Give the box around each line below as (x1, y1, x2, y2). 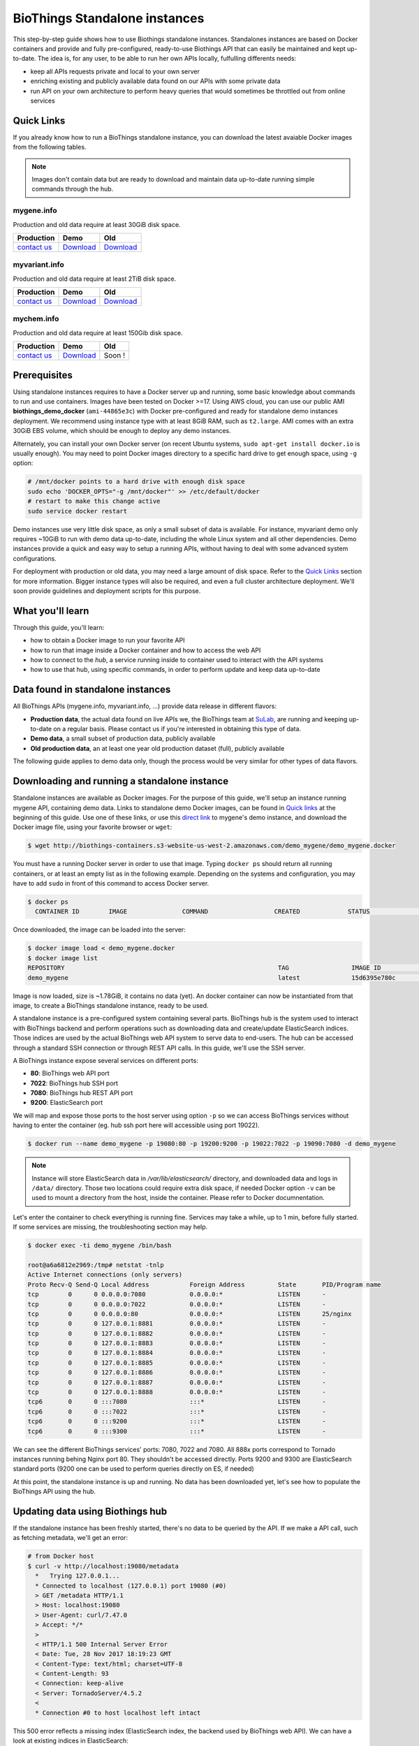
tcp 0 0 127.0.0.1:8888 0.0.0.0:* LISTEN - (27, 1388, 326, 1396)
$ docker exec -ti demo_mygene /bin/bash (27, 1242, 172, 1249)
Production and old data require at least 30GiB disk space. (13, 220, 181, 228)
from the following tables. (13, 143, 87, 152)
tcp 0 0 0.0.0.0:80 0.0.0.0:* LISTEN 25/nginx (27, 1309, 352, 1318)
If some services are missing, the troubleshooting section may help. (13, 1223, 208, 1231)
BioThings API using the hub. (13, 1488, 96, 1496)
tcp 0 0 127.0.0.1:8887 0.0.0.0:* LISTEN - (27, 1378, 326, 1386)
